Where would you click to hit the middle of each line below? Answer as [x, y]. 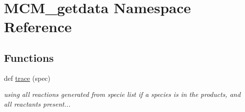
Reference [38, 27]
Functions [29, 57]
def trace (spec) [27, 78]
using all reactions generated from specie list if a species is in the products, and [122, 94]
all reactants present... [37, 103]
